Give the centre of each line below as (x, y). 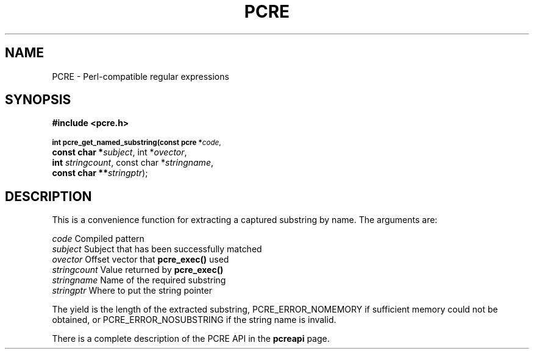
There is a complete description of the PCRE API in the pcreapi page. (191, 339)
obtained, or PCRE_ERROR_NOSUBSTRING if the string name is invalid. (194, 320)
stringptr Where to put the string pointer (132, 291)
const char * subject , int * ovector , (119, 152)
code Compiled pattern (98, 239)
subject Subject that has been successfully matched (157, 249)
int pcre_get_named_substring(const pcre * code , (137, 143)
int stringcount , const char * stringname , (133, 163)
